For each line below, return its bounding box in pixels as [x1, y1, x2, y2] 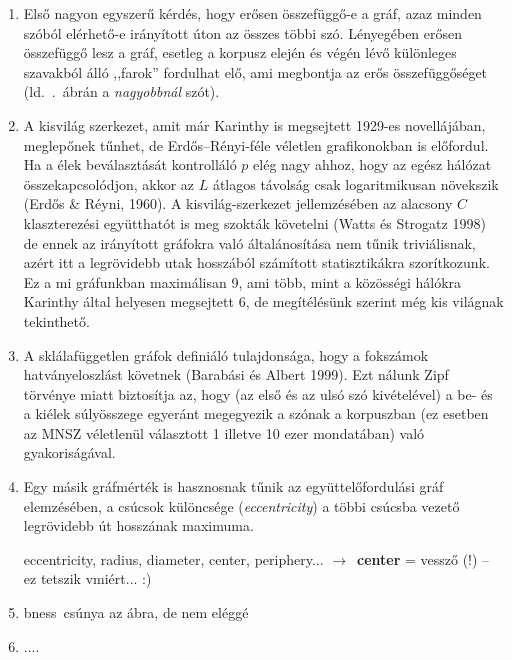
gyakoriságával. [23, 442, 116, 463]
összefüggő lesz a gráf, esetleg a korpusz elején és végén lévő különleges [23, 42, 457, 63]
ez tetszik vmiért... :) [23, 568, 152, 589]
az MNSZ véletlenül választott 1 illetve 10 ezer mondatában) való [23, 422, 425, 443]
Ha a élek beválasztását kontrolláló [23, 154, 237, 175]
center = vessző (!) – [356, 548, 490, 569]
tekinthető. [23, 310, 90, 331]
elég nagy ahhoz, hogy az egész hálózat [253, 154, 492, 175]
